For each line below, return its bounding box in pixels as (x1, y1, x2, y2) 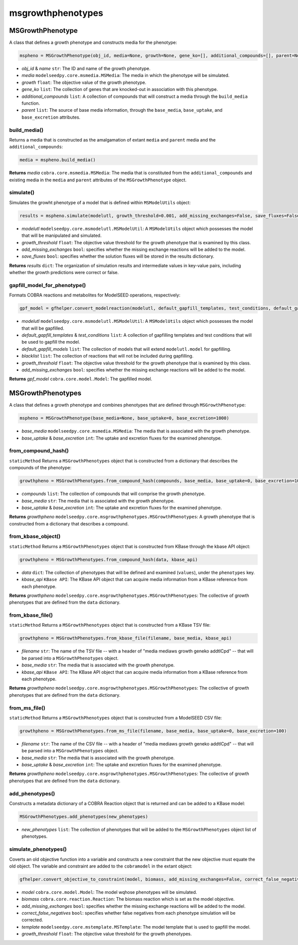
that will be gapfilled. (21, 325, 65, 331)
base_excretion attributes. (21, 114, 80, 120)
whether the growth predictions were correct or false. (9, 270, 119, 276)
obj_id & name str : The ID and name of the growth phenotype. (21, 66, 151, 72)
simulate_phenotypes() (9, 846, 67, 853)
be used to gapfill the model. (21, 339, 80, 345)
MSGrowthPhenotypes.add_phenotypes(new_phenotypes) (19, 813, 149, 819)
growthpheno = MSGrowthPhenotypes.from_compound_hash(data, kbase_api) (19, 557, 198, 562)
